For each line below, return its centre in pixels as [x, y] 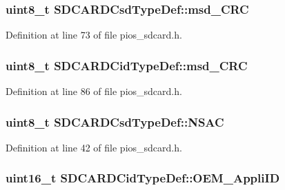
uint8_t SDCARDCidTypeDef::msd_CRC [127, 65]
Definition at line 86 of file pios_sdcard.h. [94, 91]
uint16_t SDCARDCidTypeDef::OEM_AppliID [143, 178]
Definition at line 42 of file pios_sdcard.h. [94, 147]
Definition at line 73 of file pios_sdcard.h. [94, 35]
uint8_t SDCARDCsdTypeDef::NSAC [115, 122]
